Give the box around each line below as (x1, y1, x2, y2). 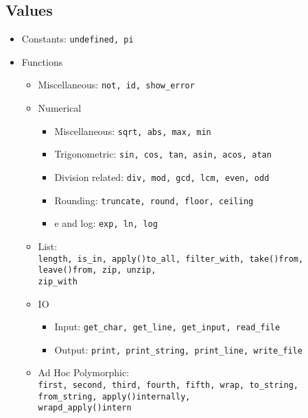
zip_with (38, 276, 78, 286)
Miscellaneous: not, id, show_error (38, 77, 195, 92)
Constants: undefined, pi (21, 32, 134, 46)
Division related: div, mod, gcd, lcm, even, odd (54, 170, 270, 184)
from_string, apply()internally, (38, 391, 191, 402)
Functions (21, 54, 63, 69)
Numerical (38, 101, 82, 115)
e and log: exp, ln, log (54, 216, 158, 230)
